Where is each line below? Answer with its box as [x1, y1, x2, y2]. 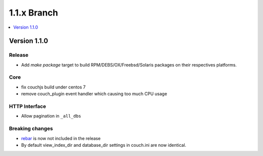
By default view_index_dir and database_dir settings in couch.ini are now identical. [21, 142, 187, 148]
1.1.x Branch [9, 7, 58, 18]
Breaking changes [9, 125, 53, 132]
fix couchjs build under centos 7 [21, 84, 86, 90]
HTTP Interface [9, 103, 46, 109]
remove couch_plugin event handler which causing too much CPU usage [21, 91, 168, 97]
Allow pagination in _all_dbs [21, 113, 81, 119]
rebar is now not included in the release [21, 135, 101, 141]
